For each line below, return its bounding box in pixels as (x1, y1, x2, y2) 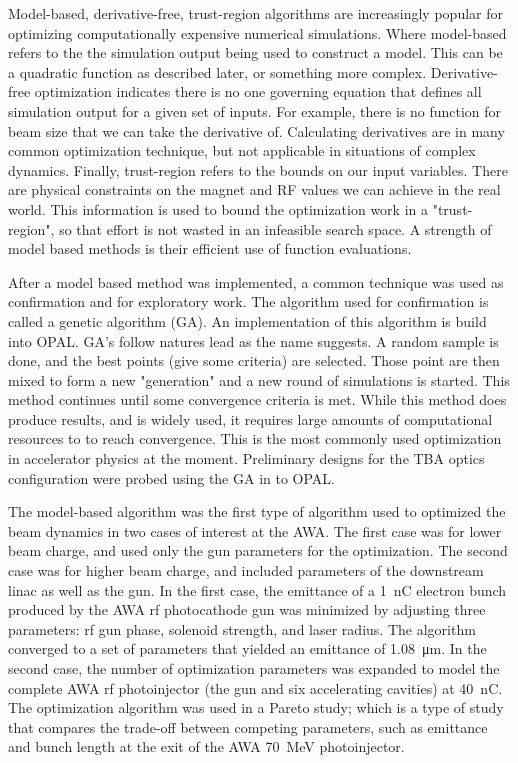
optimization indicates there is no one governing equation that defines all (34, 81, 482, 102)
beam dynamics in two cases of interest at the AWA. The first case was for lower (8, 520, 502, 541)
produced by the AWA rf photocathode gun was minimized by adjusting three (8, 599, 486, 620)
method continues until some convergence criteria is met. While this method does (8, 389, 507, 410)
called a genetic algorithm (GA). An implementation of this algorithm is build (8, 310, 487, 331)
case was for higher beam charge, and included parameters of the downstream (8, 560, 484, 581)
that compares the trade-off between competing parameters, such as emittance (8, 716, 488, 737)
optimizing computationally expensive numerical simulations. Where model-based (8, 22, 507, 43)
